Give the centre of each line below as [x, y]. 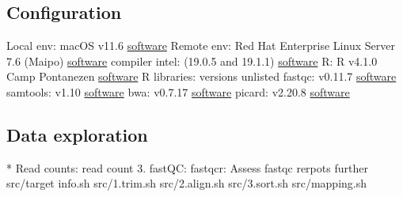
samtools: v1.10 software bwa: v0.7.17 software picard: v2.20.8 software [178, 91]
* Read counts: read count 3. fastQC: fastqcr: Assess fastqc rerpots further [187, 167]
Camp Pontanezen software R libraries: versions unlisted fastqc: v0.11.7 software [201, 76]
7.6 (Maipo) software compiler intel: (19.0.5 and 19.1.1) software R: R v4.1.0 [192, 61]
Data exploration [77, 134]
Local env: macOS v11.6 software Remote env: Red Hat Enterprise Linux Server [201, 45]
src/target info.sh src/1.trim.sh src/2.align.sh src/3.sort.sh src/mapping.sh [187, 183]
